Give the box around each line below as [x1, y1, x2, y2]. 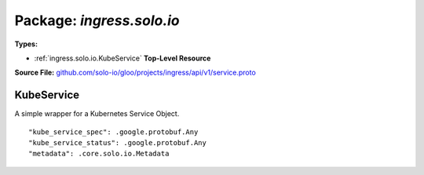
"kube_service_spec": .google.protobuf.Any [28, 127, 199, 137]
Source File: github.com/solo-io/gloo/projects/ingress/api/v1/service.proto [14, 67, 257, 78]
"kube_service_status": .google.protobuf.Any [28, 138, 207, 148]
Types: [14, 39, 38, 49]
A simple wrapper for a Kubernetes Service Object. [14, 109, 180, 118]
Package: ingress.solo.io [14, 12, 180, 29]
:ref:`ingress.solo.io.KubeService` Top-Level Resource [34, 53, 211, 63]
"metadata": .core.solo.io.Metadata [28, 149, 170, 159]
